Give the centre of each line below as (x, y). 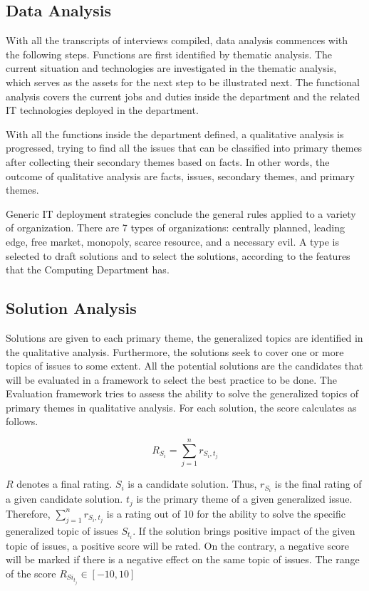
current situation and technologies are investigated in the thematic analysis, (171, 68)
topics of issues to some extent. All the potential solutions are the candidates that (184, 366)
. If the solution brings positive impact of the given (244, 530)
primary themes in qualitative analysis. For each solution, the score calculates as (181, 407)
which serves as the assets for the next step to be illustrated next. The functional (183, 82)
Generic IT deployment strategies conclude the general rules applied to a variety (181, 213)
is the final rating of (318, 484)
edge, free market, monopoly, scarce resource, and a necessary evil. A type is (173, 241)
